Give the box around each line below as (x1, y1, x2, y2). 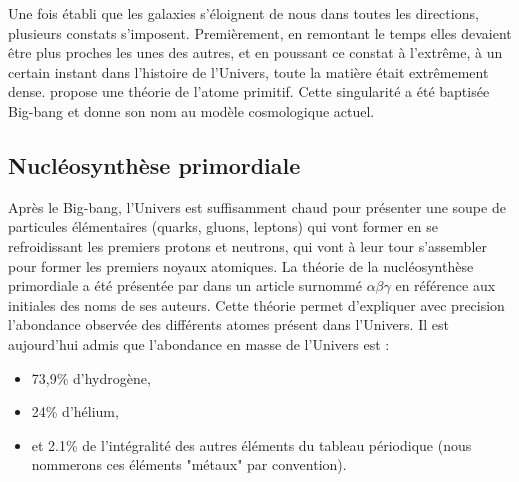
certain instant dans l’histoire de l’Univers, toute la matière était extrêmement (8, 61, 489, 82)
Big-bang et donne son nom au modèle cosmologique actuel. (8, 100, 375, 121)
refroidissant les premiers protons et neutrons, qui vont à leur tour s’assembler (8, 235, 487, 256)
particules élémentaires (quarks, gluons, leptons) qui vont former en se (8, 216, 438, 237)
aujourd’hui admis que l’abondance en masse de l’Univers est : (8, 333, 390, 354)
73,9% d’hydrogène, (31, 367, 151, 388)
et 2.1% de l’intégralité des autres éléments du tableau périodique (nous (31, 434, 472, 455)
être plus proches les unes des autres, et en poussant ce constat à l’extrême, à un (8, 42, 503, 63)
